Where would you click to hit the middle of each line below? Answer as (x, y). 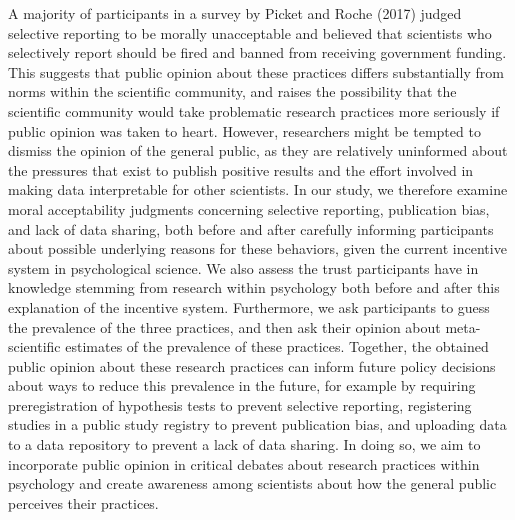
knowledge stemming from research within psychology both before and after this (254, 287)
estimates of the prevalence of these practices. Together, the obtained (277, 346)
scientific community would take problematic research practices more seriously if (254, 110)
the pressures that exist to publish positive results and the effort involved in (241, 169)
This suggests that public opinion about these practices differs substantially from (256, 71)
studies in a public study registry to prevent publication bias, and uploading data (257, 424)
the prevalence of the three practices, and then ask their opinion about (224, 326)
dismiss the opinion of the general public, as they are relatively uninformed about (258, 150)
